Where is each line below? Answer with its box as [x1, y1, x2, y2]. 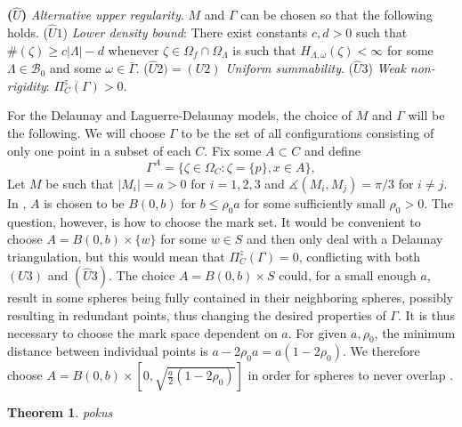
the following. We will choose [7, 124, 166, 142]
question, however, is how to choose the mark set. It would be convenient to [7, 212, 421, 230]
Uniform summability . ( [225, 59, 353, 77]
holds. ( [7, 23, 48, 42]
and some [50, 59, 101, 77]
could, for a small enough [279, 266, 417, 285]
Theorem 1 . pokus [7, 403, 113, 422]
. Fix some [204, 141, 262, 159]
